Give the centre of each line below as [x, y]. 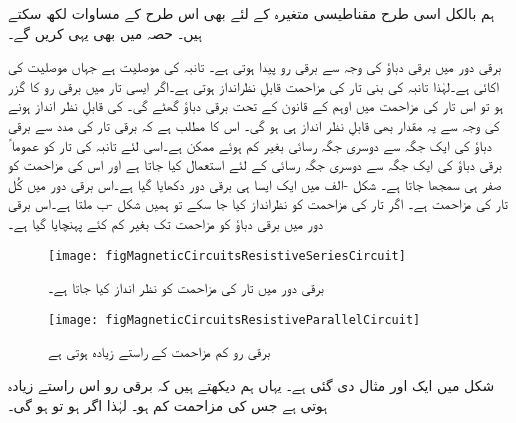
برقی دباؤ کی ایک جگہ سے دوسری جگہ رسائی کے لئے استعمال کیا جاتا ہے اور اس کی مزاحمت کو [255, 164]
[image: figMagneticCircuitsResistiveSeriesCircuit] [227, 255]
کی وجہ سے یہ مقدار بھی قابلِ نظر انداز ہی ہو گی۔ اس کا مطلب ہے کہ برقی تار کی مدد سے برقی [254, 124]
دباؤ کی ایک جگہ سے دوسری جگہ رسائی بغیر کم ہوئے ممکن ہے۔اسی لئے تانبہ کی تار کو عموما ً [250, 144]
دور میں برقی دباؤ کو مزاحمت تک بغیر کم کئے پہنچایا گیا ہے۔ [166, 222]
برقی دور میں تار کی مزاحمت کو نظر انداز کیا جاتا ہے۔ [186, 287]
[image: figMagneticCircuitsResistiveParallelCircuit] [234, 319]
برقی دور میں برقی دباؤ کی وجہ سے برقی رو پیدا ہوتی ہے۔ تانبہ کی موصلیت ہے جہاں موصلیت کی [255, 66]
